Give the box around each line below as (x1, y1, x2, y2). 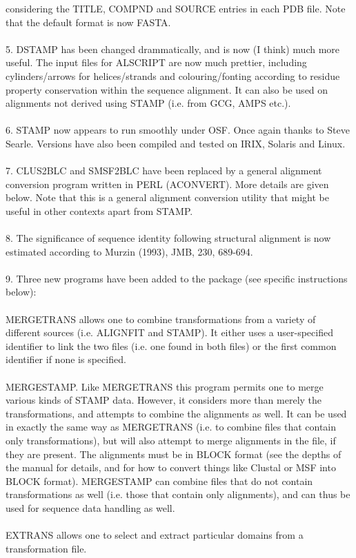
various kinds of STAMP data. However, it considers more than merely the (6, 393, 322, 407)
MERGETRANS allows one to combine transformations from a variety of (6, 311, 316, 326)
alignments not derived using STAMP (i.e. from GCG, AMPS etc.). (6, 96, 291, 110)
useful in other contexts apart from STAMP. (6, 203, 193, 218)
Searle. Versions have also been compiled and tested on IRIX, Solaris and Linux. (6, 136, 346, 150)
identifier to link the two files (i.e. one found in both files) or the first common (6, 338, 337, 353)
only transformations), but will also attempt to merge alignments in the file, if (6, 433, 336, 447)
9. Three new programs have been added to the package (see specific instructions (6, 271, 348, 285)
